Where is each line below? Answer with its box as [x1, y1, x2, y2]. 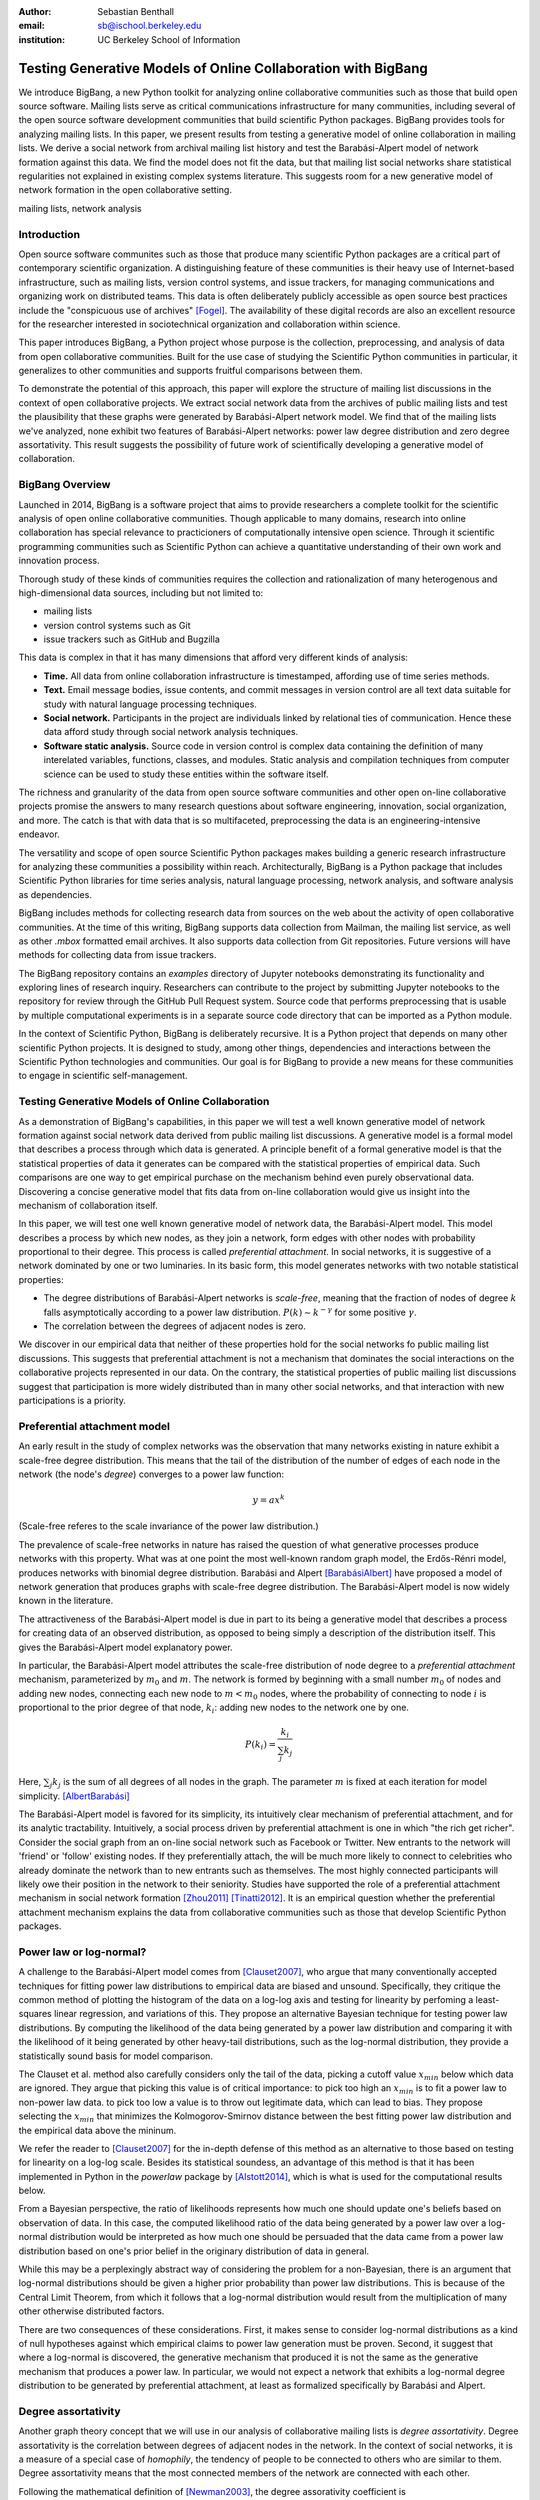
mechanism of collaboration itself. [18, 1199, 159, 1211]
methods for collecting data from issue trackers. [18, 949, 217, 961]
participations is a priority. [18, 1394, 127, 1406]
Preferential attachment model [18, 1419, 170, 1433]
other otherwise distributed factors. [18, 2305, 165, 2317]
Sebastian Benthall [97, 6, 175, 17]
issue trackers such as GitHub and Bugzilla [43, 633, 220, 645]
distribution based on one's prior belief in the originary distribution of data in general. [18, 2245, 370, 2257]
